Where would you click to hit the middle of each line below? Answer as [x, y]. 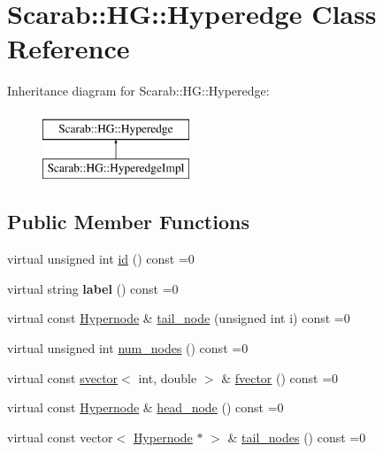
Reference [69, 48]
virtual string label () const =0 [93, 288]
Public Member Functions [128, 222]
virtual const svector [63, 377]
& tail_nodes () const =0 [297, 437]
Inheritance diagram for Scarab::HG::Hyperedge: [138, 91]
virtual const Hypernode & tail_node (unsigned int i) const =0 [179, 318]
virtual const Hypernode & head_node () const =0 [146, 407]
